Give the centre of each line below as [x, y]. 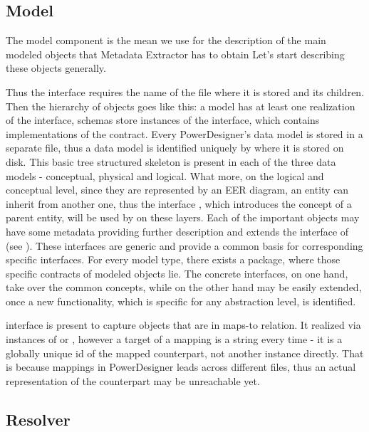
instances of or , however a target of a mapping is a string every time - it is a [174, 339]
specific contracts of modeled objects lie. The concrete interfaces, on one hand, [177, 273]
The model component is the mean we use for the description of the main [166, 40]
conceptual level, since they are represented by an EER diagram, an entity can [177, 190]
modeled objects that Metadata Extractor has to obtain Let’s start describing [175, 54]
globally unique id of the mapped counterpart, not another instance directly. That [185, 353]
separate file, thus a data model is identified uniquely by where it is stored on [175, 148]
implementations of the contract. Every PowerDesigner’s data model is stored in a [184, 133]
